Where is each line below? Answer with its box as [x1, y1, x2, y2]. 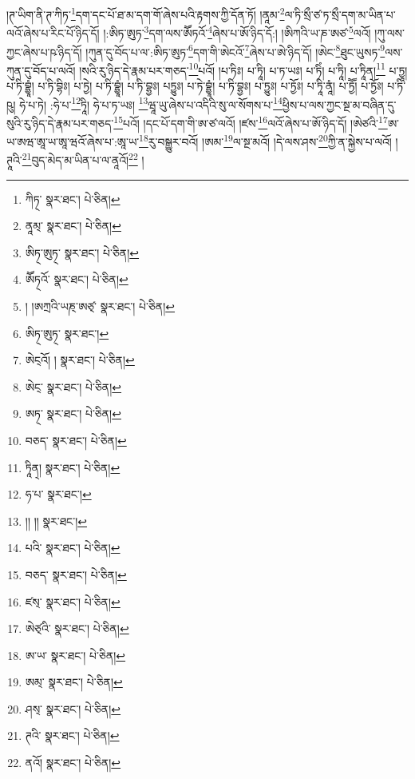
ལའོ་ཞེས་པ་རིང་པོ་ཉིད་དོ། [6, 24, 100, 41]
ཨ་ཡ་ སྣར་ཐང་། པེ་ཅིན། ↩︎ [25, 646, 126, 663]
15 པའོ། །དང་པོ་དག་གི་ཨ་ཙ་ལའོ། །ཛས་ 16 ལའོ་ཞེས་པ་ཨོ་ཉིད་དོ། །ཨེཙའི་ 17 [113, 112, 388, 131]
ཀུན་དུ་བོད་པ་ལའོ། [6, 62, 76, 78]
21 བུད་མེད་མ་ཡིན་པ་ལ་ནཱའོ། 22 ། [22, 149, 144, 168]
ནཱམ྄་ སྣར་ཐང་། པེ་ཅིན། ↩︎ [25, 217, 121, 234]
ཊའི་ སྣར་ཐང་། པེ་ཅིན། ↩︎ [25, 727, 120, 744]
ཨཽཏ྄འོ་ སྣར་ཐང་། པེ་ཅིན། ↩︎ [25, 271, 128, 288]
